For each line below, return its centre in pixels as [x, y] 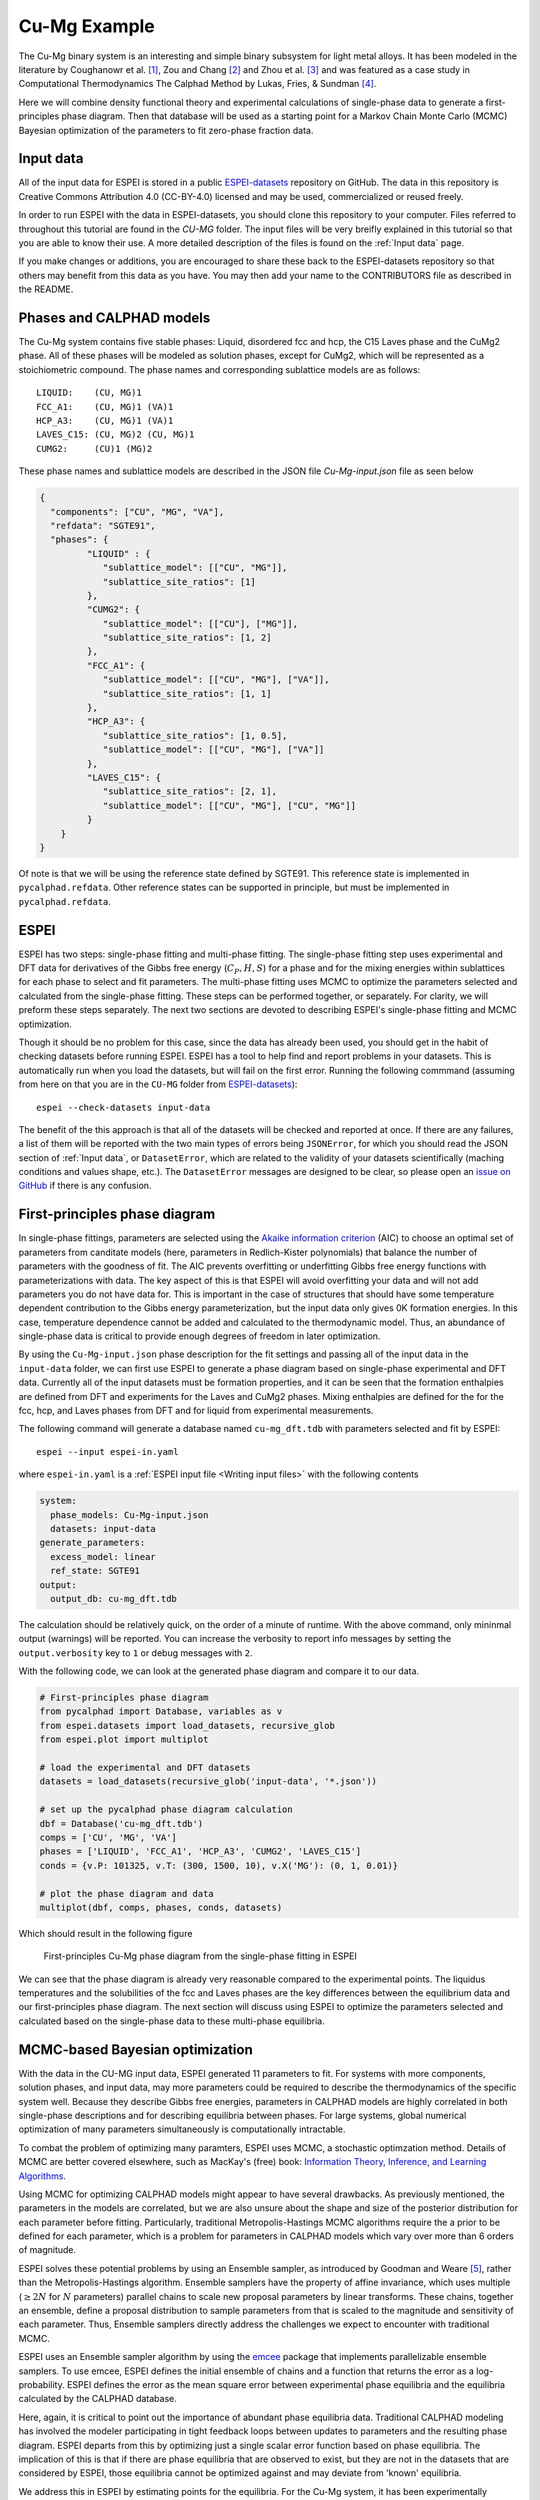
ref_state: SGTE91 [95, 1571]
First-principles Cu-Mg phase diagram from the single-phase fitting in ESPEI [200, 1956]
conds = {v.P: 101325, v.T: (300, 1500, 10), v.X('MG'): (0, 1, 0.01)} [219, 1865]
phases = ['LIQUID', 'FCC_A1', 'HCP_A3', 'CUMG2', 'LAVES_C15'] [200, 1851]
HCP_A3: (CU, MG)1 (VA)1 [105, 420]
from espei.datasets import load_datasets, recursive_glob [187, 1725]
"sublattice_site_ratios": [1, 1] [187, 693]
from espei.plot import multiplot [124, 1739]
